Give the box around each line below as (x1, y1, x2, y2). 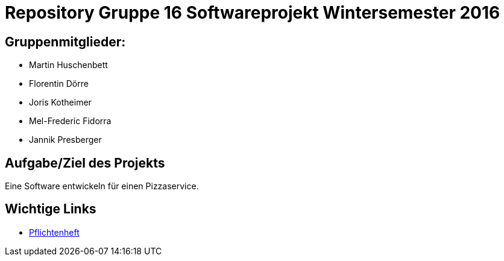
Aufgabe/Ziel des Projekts (5, 155, 165, 171)
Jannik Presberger (29, 134, 102, 145)
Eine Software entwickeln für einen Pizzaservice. (5, 181, 199, 192)
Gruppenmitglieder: (5, 34, 126, 49)
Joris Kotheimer (29, 97, 92, 108)
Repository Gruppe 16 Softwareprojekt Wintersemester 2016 (5, 2, 500, 23)
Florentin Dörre (29, 78, 89, 89)
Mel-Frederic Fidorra (29, 116, 112, 127)
